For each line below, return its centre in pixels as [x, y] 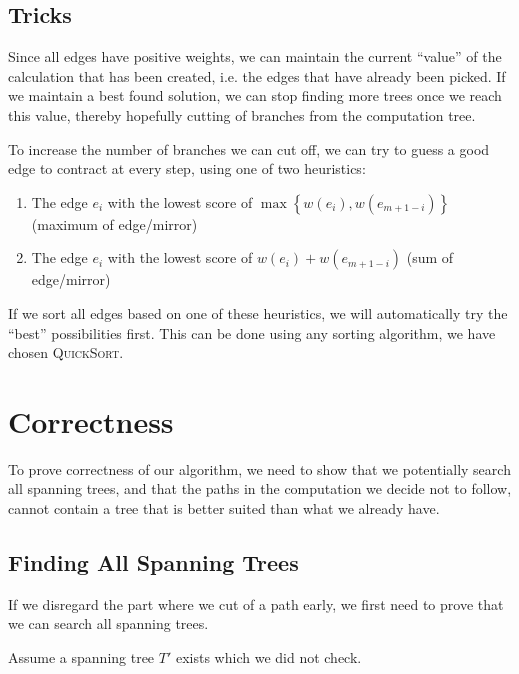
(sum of [430, 257]
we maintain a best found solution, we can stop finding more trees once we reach [255, 95]
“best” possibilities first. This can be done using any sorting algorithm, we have [252, 332]
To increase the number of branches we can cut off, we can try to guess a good [249, 148]
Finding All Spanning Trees [153, 562]
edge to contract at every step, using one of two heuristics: [187, 168]
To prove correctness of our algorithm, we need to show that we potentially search [259, 468]
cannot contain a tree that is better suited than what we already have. [224, 508]
